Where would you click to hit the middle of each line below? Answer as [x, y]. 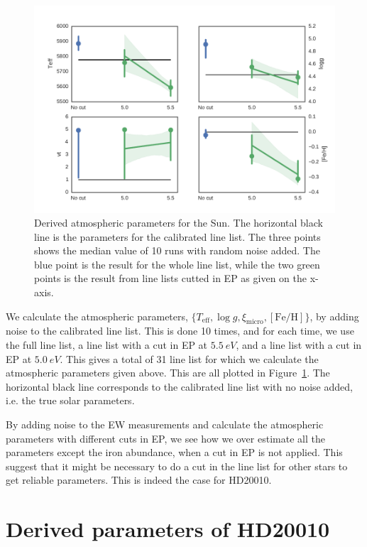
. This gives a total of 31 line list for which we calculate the [189, 358]
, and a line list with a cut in [299, 345]
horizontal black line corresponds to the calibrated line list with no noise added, [179, 386]
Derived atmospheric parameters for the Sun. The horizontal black [179, 223]
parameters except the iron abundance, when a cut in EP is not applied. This [174, 452]
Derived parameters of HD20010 [168, 529]
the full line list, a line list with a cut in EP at [107, 345]
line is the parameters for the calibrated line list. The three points [177, 236]
